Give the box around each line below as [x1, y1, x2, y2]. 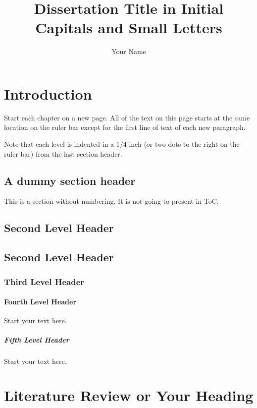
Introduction [4, 83, 92, 104]
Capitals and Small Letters [35, 17, 222, 38]
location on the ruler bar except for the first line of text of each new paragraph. [4, 122, 246, 132]
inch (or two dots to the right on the [129, 139, 240, 149]
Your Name [111, 46, 146, 57]
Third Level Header [4, 275, 85, 288]
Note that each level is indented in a [4, 139, 114, 149]
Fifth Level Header [4, 335, 69, 345]
